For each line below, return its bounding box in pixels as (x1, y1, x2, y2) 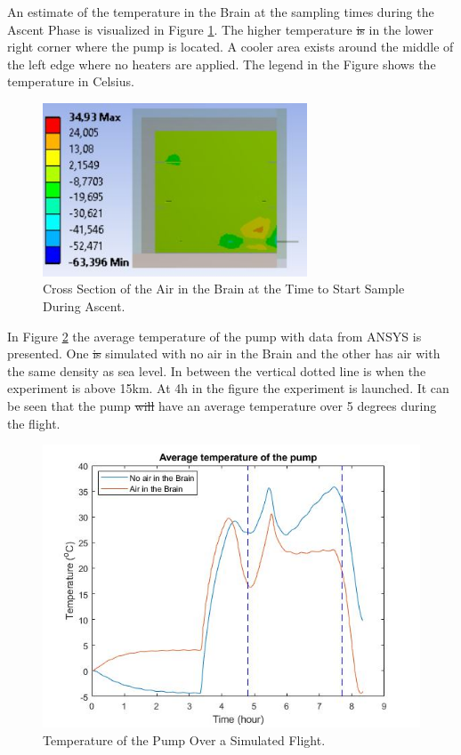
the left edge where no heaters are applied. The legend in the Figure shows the (7, 54, 436, 73)
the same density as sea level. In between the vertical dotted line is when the (7, 361, 426, 380)
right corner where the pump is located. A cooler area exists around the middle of (7, 37, 454, 56)
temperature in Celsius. (7, 72, 134, 91)
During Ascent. (43, 297, 125, 316)
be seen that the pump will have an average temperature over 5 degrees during (7, 396, 437, 414)
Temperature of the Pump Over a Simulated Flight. (43, 730, 326, 749)
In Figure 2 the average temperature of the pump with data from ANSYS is (7, 326, 422, 345)
